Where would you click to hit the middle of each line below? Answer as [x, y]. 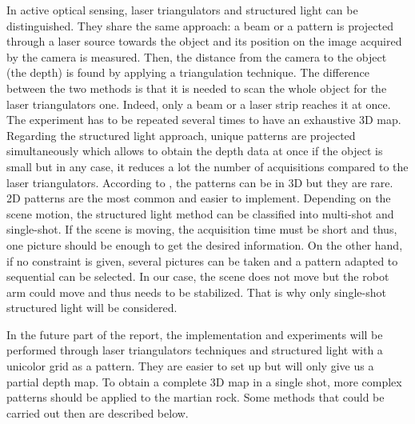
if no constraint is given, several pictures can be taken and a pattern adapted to [202, 260]
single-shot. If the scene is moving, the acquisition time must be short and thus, [202, 229]
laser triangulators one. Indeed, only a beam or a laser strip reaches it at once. [199, 104]
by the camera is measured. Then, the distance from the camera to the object [197, 56]
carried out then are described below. [98, 412]
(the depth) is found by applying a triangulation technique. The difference [188, 72]
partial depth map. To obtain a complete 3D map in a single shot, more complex [204, 381]
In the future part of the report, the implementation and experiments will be [195, 334]
